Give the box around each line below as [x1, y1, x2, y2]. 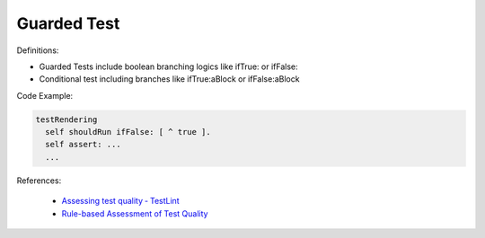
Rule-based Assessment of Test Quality [61, 207, 208, 219]
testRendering [35, 114, 98, 125]
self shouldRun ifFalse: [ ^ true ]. [45, 127, 211, 137]
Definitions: [16, 45, 59, 56]
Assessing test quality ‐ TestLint [61, 196, 180, 207]
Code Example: [16, 90, 74, 101]
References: [16, 175, 62, 186]
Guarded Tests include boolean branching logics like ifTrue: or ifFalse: [39, 61, 298, 72]
